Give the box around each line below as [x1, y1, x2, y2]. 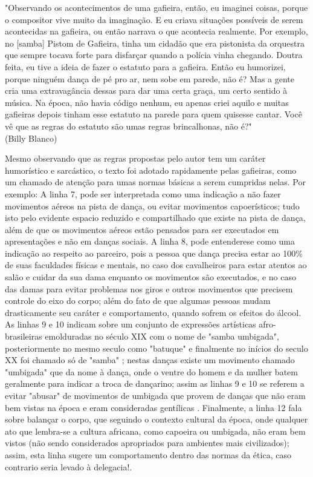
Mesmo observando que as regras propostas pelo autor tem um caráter [5, 152, 266, 165]
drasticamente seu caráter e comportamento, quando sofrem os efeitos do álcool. [5, 306, 302, 318]
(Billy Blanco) [5, 131, 57, 144]
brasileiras [5, 330, 42, 343]
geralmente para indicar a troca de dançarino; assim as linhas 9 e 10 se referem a [5, 377, 305, 390]
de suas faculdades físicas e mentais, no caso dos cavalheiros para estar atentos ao [5, 258, 307, 271]
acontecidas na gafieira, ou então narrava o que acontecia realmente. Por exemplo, [5, 25, 308, 38]
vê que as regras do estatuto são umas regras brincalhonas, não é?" [5, 119, 252, 132]
